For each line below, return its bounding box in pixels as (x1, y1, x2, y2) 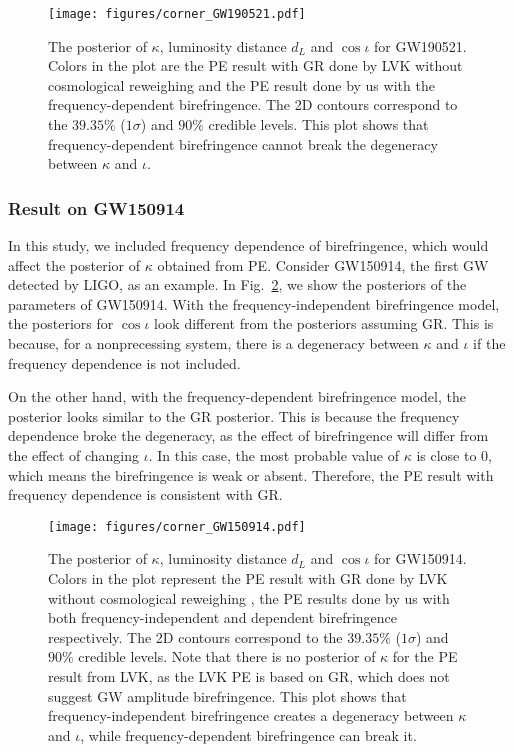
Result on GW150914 (8, 195, 185, 220)
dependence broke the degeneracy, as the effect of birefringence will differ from (8, 425, 489, 446)
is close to (416, 444, 477, 465)
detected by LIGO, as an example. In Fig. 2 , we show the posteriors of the (8, 274, 467, 295)
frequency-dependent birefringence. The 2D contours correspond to (48, 94, 458, 115)
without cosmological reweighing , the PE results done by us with (48, 587, 450, 608)
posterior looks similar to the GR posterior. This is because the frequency (8, 405, 460, 426)
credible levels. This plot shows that (208, 114, 429, 135)
